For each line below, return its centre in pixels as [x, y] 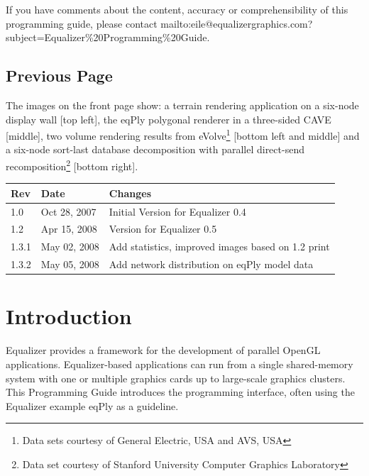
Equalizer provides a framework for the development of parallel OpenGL [163, 350]
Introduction [69, 316]
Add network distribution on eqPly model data [211, 264]
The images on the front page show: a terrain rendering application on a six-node [182, 105]
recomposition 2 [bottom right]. [72, 165]
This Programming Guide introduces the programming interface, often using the [180, 392]
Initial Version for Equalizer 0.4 [177, 211]
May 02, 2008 [70, 247]
